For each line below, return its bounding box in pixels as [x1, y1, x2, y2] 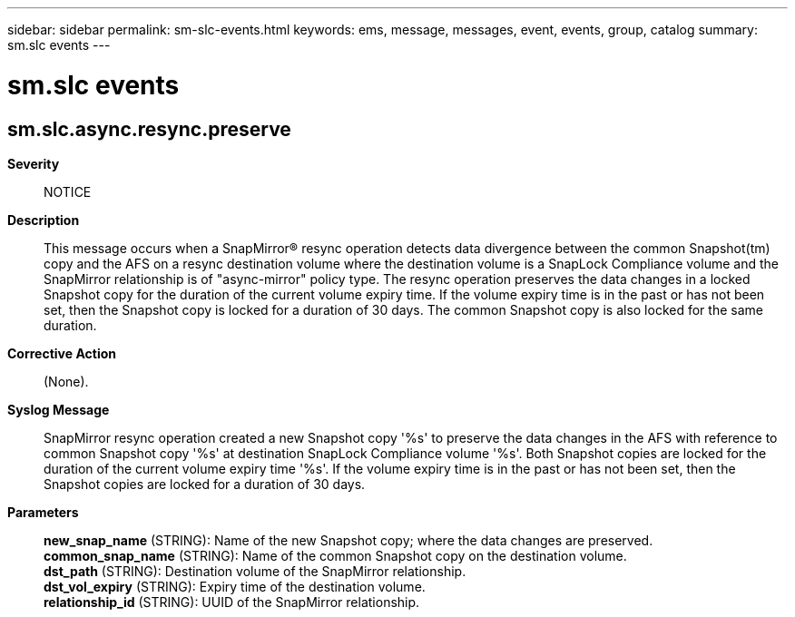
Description [7, 211, 80, 228]
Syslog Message [7, 401, 110, 417]
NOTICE [44, 183, 92, 200]
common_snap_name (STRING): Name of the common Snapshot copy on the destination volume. [44, 547, 627, 563]
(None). [44, 373, 89, 389]
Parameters [7, 504, 79, 520]
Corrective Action [7, 345, 116, 361]
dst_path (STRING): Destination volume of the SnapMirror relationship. [44, 563, 466, 579]
